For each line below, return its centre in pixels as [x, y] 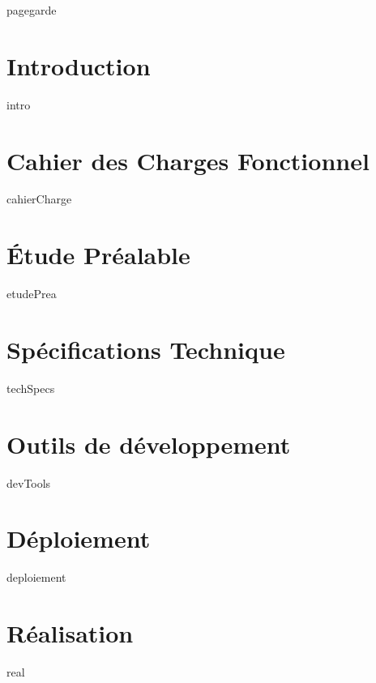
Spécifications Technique [146, 349]
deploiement [36, 577]
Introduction [79, 65]
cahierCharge [39, 199]
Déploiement [79, 538]
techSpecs [31, 388]
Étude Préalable [98, 255]
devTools [29, 482]
